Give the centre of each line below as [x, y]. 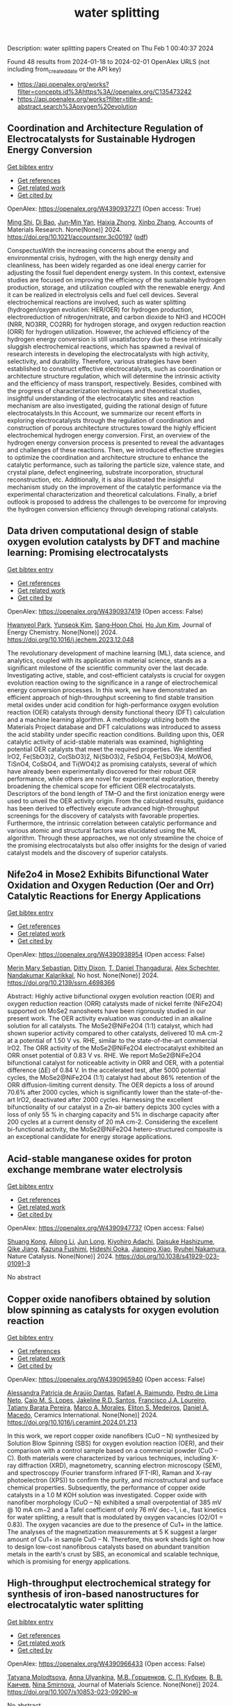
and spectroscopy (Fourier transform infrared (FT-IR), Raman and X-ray [110, 1473]
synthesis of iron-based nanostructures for [103, 1594]
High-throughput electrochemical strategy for [109, 1583]
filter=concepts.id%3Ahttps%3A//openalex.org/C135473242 [104, 91]
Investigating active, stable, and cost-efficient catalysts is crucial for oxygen [116, 675]
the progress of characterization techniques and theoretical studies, [105, 390]
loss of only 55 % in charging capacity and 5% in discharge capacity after [113, 1115]
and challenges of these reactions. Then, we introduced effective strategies [116, 449]
